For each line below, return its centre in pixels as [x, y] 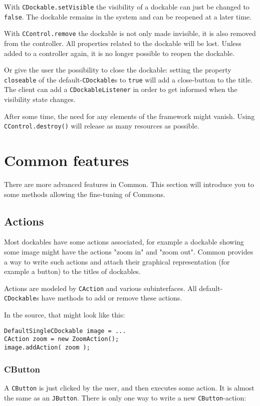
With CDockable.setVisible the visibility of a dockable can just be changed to [127, 6]
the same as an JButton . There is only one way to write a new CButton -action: [125, 397]
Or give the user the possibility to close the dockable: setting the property [118, 70]
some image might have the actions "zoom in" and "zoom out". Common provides [129, 252]
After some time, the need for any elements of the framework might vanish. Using [129, 116]
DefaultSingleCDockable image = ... [65, 331]
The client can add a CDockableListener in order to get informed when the [121, 89]
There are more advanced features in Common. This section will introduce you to [129, 184]
